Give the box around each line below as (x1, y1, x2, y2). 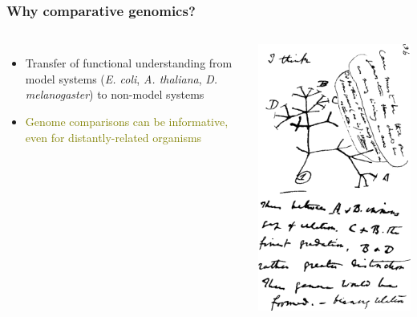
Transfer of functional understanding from (25, 55, 233, 71)
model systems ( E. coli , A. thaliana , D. (25, 70, 218, 87)
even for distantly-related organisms (25, 128, 202, 145)
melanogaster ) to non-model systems (25, 86, 204, 103)
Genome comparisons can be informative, (25, 113, 229, 129)
